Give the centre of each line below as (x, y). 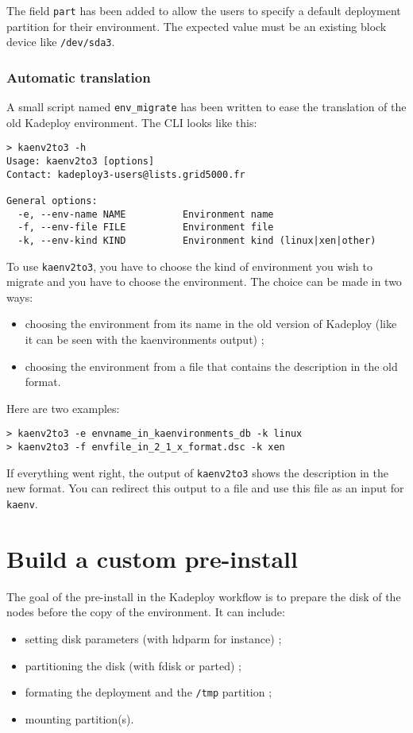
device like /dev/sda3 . (61, 42)
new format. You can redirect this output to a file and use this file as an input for (205, 488)
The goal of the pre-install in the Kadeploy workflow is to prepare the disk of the (204, 596)
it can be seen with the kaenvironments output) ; (145, 339)
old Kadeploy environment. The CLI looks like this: (132, 122)
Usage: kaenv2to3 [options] (81, 162)
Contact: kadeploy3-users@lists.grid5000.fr (126, 174)
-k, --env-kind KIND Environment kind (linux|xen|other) (197, 240)
